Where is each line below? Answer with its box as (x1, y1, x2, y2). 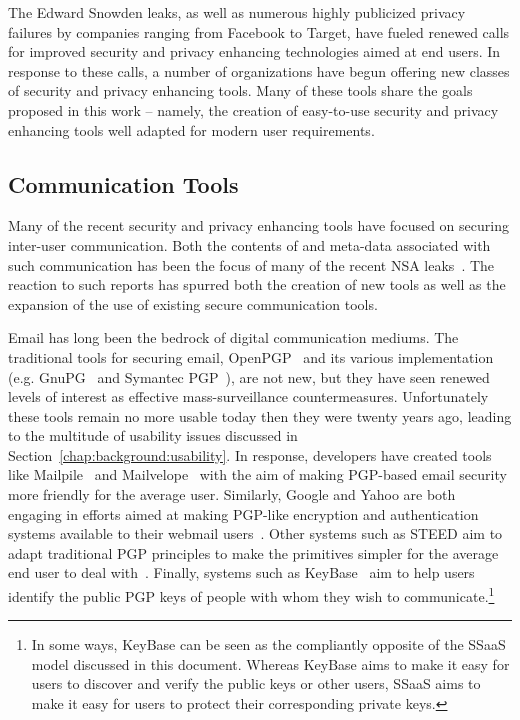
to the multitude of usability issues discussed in (8, 425, 298, 446)
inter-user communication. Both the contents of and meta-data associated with (8, 234, 491, 255)
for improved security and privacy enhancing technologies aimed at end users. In (8, 41, 501, 62)
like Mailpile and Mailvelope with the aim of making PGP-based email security (8, 464, 507, 485)
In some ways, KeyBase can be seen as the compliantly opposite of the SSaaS (31, 634, 506, 655)
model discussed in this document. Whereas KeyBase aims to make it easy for (31, 653, 510, 674)
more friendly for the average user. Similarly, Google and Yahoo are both (8, 484, 456, 505)
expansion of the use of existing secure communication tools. (8, 293, 378, 314)
